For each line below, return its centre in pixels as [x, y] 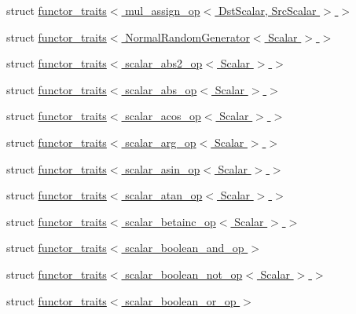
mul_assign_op [163, 10]
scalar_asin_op [163, 168]
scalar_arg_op [161, 142]
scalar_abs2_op [164, 63]
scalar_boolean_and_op [185, 248]
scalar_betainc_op [171, 221]
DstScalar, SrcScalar [267, 10]
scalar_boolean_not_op [184, 274]
